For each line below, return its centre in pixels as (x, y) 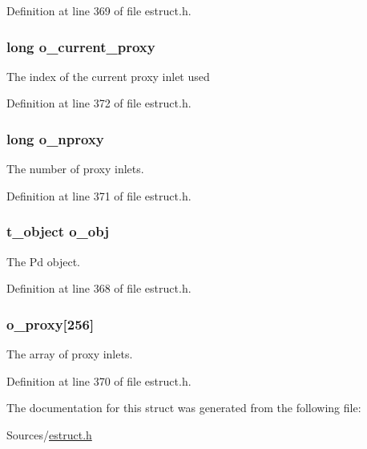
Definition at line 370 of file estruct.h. (99, 380)
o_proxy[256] (50, 324)
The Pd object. (43, 261)
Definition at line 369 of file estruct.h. (99, 10)
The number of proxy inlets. (75, 169)
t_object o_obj (58, 231)
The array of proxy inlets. (70, 354)
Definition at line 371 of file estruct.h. (99, 195)
